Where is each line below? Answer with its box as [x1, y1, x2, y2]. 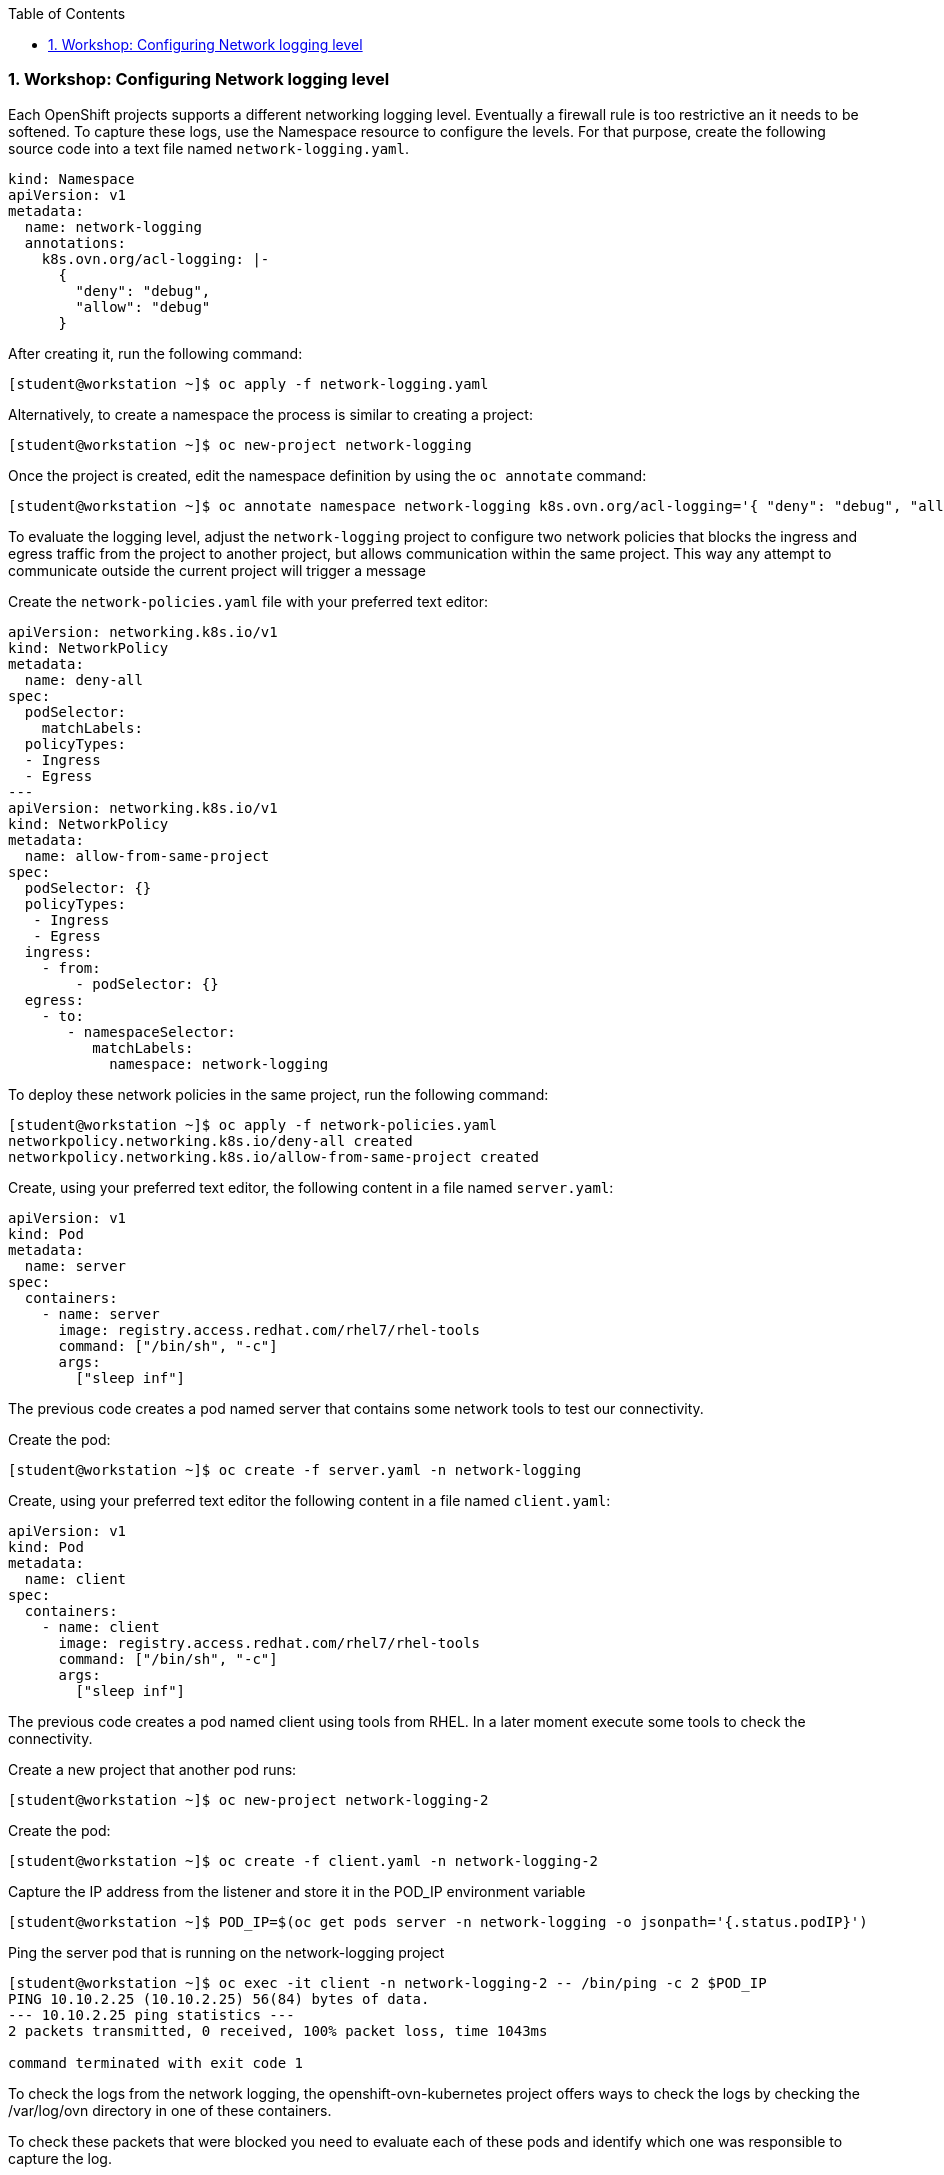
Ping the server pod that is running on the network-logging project [8, 1943, 445, 1961]
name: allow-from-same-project [24, 847, 270, 864]
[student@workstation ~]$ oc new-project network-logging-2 [8, 1791, 489, 1808]
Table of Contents [8, 5, 126, 22]
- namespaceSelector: [67, 1023, 236, 1040]
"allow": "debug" [75, 298, 211, 315]
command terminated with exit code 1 [8, 2054, 304, 2071]
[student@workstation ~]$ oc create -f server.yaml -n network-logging [8, 1461, 582, 1478]
